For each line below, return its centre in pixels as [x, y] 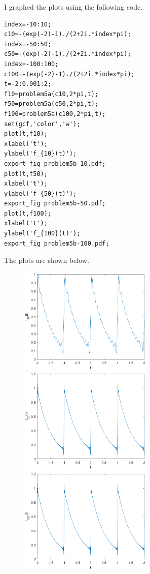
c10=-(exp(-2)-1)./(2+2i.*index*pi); [68, 34]
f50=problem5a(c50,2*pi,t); [51, 104]
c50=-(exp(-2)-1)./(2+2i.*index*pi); [68, 54]
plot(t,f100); [28, 213]
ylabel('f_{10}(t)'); [41, 154]
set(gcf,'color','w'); [42, 124]
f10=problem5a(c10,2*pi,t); [51, 94]
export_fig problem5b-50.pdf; [55, 204]
